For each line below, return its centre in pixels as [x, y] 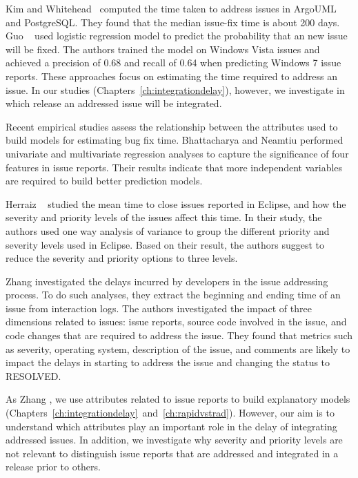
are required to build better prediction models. [104, 181]
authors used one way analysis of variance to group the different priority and [168, 230]
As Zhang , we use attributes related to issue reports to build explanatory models [178, 399]
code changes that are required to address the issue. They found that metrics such [179, 335]
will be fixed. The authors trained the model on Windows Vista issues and [163, 49]
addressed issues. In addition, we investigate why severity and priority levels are [174, 440]
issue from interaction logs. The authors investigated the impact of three [159, 308]
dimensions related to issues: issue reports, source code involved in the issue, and [176, 322]
